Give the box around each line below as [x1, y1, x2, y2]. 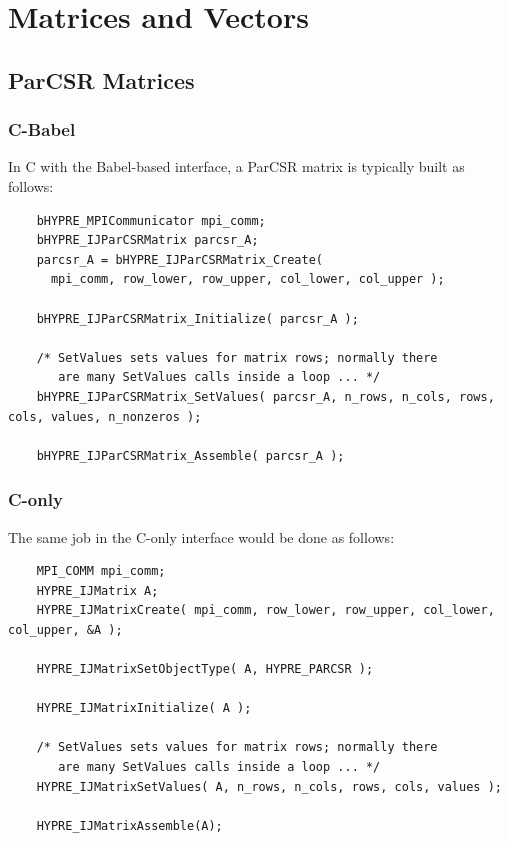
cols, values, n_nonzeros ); [8, 409, 202, 424]
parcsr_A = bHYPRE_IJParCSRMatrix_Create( [36, 252, 323, 267]
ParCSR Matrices [8, 64, 195, 95]
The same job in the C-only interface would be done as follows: [8, 526, 395, 547]
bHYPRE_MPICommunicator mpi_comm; [36, 213, 266, 228]
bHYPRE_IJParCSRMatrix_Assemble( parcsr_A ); [36, 448, 345, 463]
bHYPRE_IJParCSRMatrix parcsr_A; [36, 233, 259, 248]
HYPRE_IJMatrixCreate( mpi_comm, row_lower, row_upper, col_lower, [36, 603, 495, 618]
